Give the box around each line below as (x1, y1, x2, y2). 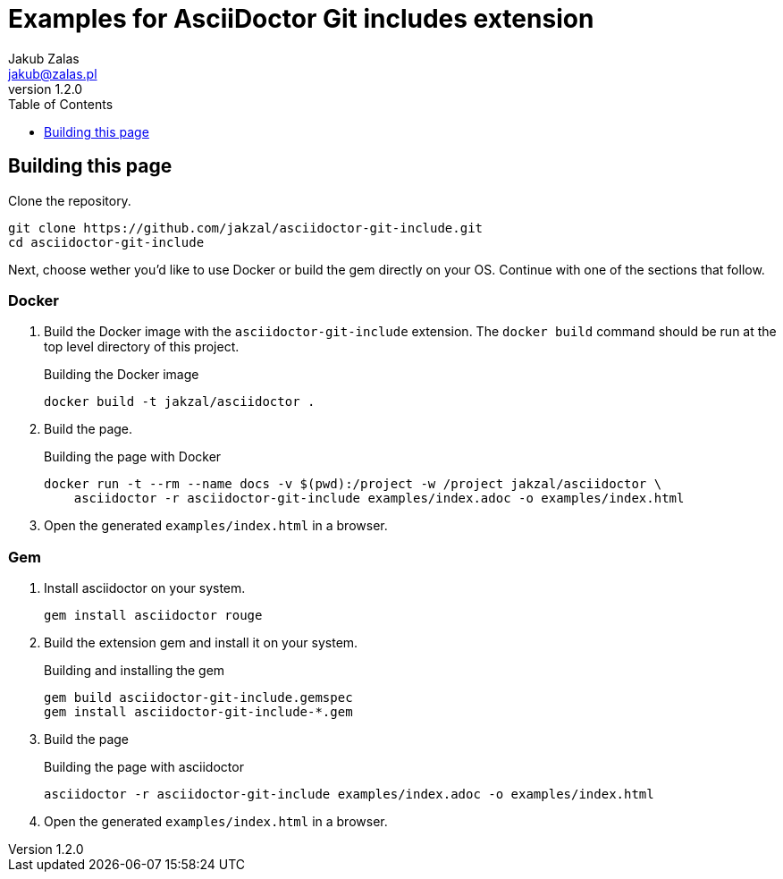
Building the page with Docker (44, 449, 222, 465)
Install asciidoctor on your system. (44, 580, 246, 596)
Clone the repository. (8, 192, 131, 208)
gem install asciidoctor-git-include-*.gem (44, 705, 353, 720)
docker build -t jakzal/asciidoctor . (44, 394, 316, 410)
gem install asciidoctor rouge (44, 608, 263, 623)
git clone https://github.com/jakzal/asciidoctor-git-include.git (8, 220, 484, 235)
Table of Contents (8, 96, 114, 112)
